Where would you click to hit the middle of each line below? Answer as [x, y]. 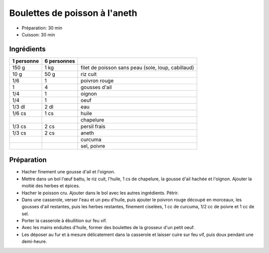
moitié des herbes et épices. [51, 186]
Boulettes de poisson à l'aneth [73, 13]
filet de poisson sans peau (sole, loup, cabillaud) [137, 67]
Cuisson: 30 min [38, 34]
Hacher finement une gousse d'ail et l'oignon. [68, 172]
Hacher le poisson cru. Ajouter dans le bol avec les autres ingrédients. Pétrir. [100, 193]
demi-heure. [34, 242]
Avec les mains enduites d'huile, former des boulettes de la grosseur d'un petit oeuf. [108, 228]
